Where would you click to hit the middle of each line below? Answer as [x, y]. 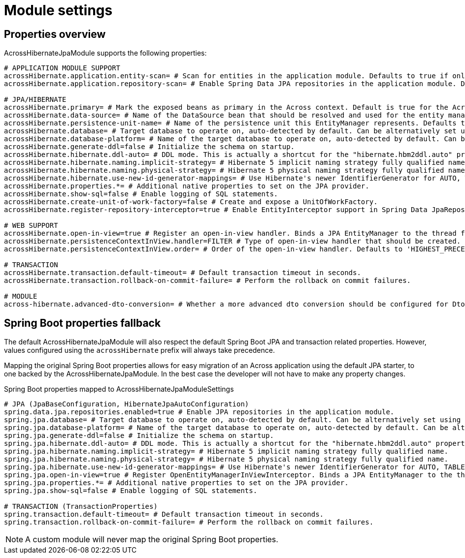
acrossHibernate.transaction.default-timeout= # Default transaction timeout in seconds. [183, 273]
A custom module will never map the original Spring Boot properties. [152, 540]
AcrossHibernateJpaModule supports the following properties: [105, 53]
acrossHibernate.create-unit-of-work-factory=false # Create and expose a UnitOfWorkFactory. [191, 202]
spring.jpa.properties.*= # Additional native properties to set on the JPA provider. [176, 483]
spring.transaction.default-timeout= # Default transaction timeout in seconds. [164, 514]
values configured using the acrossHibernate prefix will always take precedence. [139, 350]
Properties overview [55, 34]
